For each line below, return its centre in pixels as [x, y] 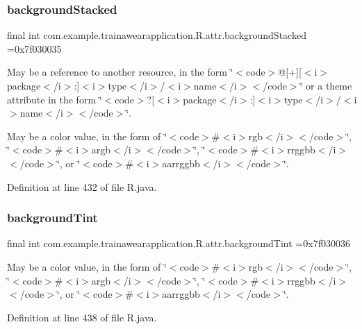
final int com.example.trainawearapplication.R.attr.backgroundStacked [157, 35]
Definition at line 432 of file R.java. [82, 186]
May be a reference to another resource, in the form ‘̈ [120, 72]
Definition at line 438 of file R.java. [82, 317]
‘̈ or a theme [326, 85]
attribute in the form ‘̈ [55, 99]
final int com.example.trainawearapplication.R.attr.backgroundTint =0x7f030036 [179, 243]
